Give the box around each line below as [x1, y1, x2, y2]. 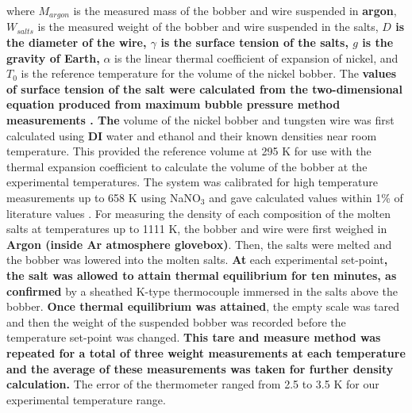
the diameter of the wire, [6, 34, 147, 51]
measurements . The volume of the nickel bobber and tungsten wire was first [6, 112, 395, 128]
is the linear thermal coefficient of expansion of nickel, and [114, 49, 399, 66]
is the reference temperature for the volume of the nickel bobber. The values [21, 65, 397, 82]
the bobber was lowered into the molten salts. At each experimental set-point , [6, 251, 388, 268]
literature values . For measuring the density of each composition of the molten [6, 205, 391, 221]
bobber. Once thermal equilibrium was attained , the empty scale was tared [6, 298, 400, 315]
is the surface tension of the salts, [160, 34, 348, 51]
